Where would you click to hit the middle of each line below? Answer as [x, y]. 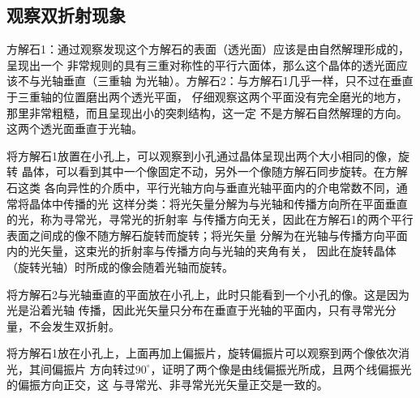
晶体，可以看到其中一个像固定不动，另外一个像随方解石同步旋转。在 [203, 171]
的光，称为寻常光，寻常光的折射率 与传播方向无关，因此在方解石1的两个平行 [210, 219]
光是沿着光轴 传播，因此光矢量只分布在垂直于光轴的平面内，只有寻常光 [196, 310]
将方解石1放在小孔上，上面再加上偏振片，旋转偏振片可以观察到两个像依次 [202, 353]
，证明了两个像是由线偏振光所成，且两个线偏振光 [281, 368]
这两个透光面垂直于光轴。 [75, 128]
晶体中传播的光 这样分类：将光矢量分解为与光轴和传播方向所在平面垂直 [218, 203]
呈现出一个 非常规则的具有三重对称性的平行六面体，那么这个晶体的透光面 [201, 64]
